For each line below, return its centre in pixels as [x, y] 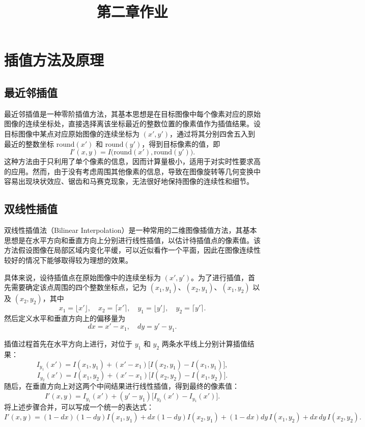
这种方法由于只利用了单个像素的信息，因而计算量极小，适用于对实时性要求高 [132, 161]
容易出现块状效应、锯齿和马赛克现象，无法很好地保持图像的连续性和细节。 [129, 181]
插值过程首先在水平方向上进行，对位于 [68, 344]
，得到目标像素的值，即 [181, 143]
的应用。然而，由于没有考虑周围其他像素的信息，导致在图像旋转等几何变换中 [132, 171]
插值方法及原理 [54, 60]
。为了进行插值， [219, 277]
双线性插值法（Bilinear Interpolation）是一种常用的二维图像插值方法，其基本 [131, 230]
